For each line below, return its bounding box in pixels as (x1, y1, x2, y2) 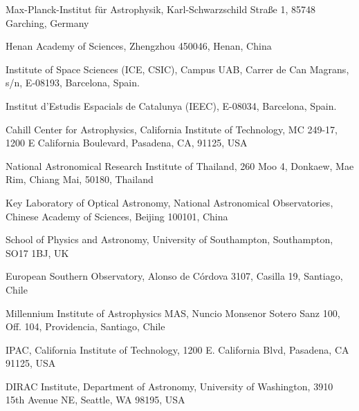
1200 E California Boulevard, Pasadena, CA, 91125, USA (6, 135, 248, 150)
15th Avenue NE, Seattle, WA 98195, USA (6, 392, 185, 407)
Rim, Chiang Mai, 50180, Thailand (6, 172, 154, 187)
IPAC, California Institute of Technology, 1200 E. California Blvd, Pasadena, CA (6, 342, 349, 356)
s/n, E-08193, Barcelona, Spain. (6, 75, 140, 90)
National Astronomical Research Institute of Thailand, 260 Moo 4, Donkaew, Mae (6, 158, 354, 173)
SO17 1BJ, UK (6, 245, 69, 260)
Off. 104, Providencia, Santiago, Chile (6, 319, 165, 334)
